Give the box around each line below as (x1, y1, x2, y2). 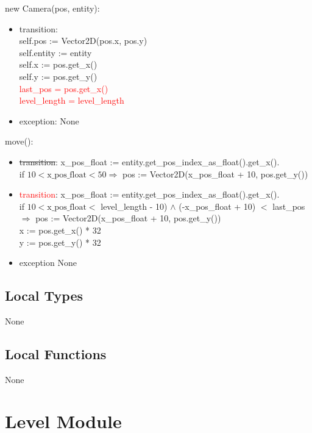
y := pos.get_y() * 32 (19, 235, 101, 248)
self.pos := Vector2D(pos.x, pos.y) (19, 34, 147, 47)
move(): (5, 135, 34, 148)
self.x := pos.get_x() (19, 58, 97, 71)
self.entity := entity (19, 46, 92, 59)
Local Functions (5, 344, 107, 363)
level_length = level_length (19, 94, 124, 107)
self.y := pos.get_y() (19, 70, 97, 82)
